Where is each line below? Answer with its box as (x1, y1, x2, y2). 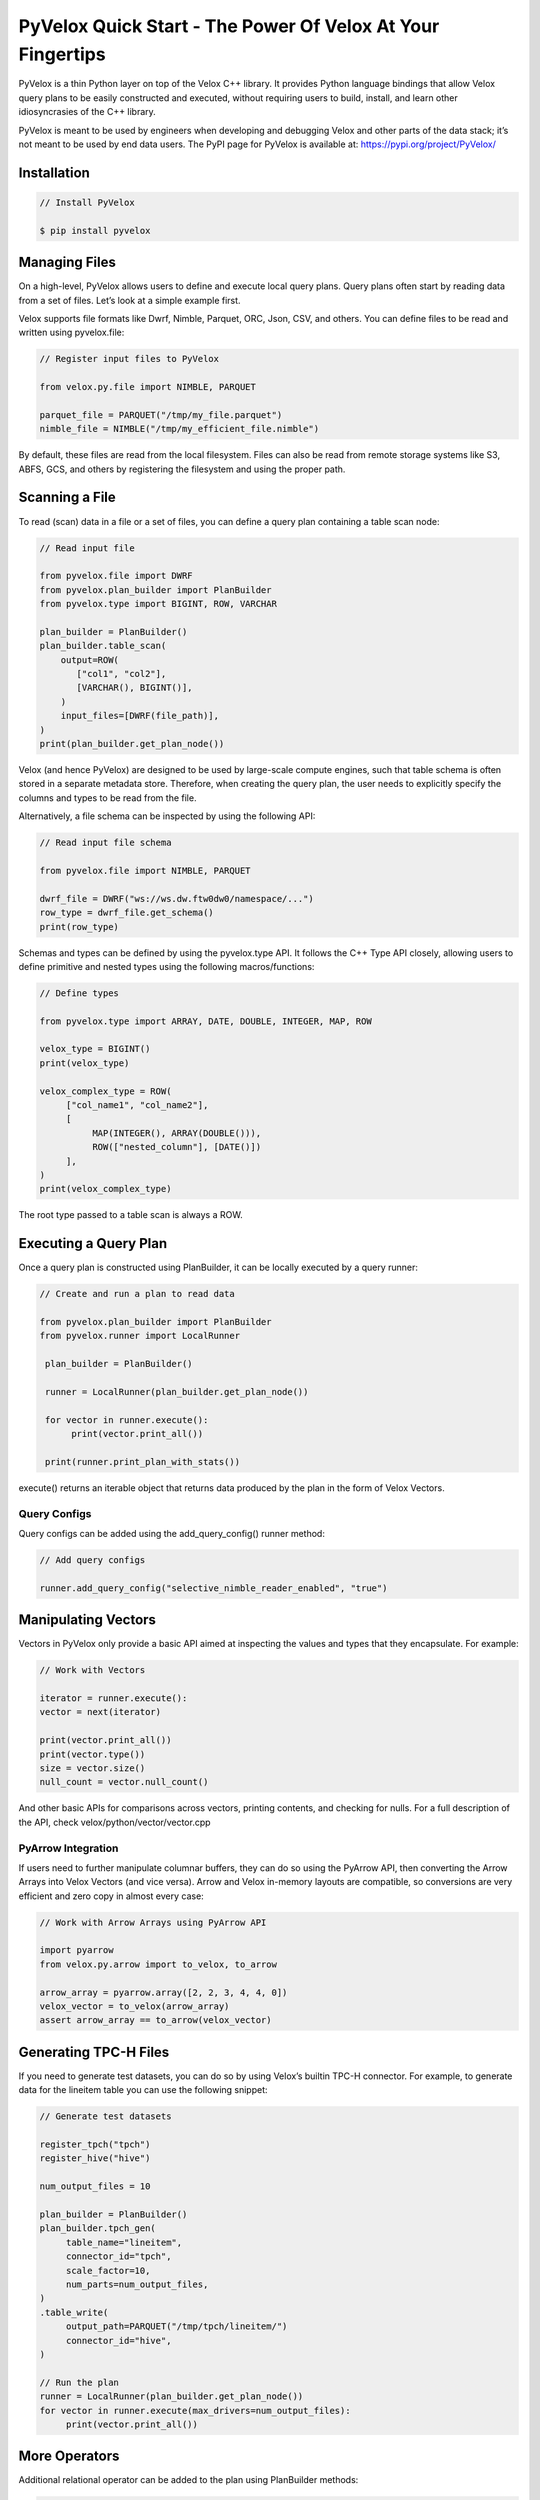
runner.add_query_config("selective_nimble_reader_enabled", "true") (39, 1582, 388, 1594)
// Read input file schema (39, 837, 172, 849)
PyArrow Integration (18, 1841, 119, 1855)
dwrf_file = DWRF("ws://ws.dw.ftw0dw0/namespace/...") (39, 893, 314, 904)
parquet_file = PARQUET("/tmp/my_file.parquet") (39, 409, 283, 420)
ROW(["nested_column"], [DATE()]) (91, 1141, 262, 1153)
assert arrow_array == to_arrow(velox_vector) (39, 2015, 272, 2026)
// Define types (39, 987, 120, 999)
